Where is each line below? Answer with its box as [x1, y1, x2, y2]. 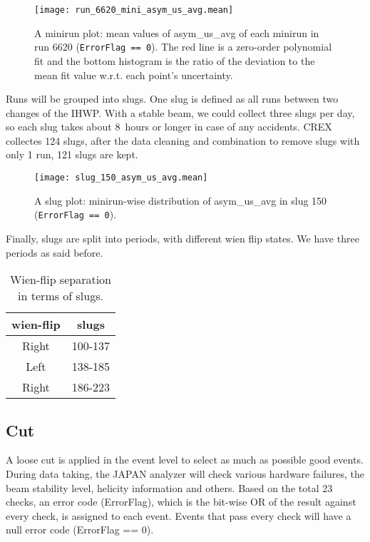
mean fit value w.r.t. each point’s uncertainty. [34, 67, 233, 82]
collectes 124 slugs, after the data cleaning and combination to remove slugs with [6, 133, 360, 148]
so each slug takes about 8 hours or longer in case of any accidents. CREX [6, 119, 332, 134]
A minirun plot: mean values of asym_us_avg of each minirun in [34, 25, 319, 40]
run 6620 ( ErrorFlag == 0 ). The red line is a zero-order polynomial [34, 39, 332, 54]
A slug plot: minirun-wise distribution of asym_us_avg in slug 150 [34, 193, 327, 208]
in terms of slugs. [18, 287, 103, 305]
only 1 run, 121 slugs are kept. [6, 147, 138, 162]
